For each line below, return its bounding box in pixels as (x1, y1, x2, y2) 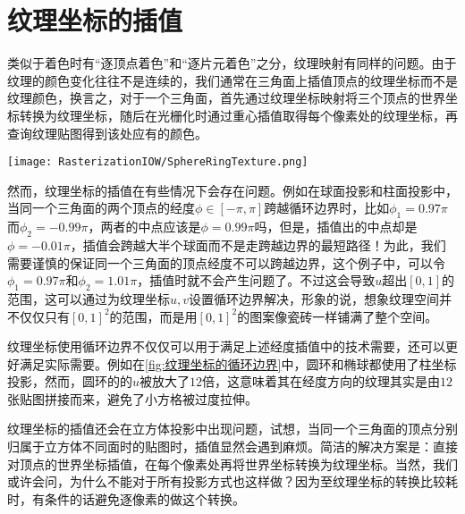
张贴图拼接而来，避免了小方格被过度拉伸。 (7, 389, 258, 408)
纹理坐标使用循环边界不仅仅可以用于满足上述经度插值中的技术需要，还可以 (7, 337, 445, 356)
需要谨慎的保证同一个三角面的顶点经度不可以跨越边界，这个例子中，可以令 (7, 253, 445, 272)
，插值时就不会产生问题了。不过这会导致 (137, 271, 376, 290)
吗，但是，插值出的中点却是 (254, 217, 418, 236)
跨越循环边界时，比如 (264, 198, 390, 217)
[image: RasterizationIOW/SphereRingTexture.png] (7, 156, 309, 169)
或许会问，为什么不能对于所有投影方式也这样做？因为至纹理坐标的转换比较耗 (7, 472, 458, 491)
